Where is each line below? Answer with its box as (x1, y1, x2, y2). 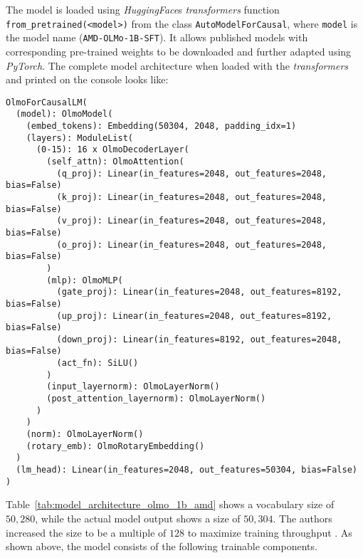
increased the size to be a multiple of (6, 525, 167, 539)
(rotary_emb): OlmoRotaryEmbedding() (26, 441, 205, 451)
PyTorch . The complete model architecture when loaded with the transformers (6, 58, 349, 73)
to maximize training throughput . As (187, 525, 352, 539)
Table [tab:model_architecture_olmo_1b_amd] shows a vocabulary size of (6, 497, 335, 512)
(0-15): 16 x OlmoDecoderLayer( (36, 144, 189, 155)
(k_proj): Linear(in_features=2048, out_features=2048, (56, 191, 327, 202)
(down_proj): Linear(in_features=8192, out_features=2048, (56, 334, 342, 344)
